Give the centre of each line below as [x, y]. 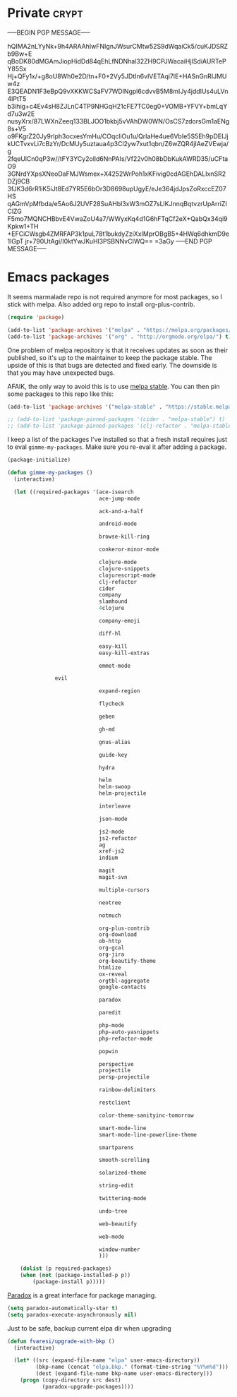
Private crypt [45, 13]
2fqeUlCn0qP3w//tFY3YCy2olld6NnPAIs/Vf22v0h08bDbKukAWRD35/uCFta [118, 158]
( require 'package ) [36, 317]
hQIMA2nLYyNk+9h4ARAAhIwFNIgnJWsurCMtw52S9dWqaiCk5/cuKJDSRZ [118, 46]
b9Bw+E [20, 54]
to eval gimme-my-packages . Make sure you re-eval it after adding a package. [117, 447]
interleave [115, 806]
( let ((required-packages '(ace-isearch [74, 492]
